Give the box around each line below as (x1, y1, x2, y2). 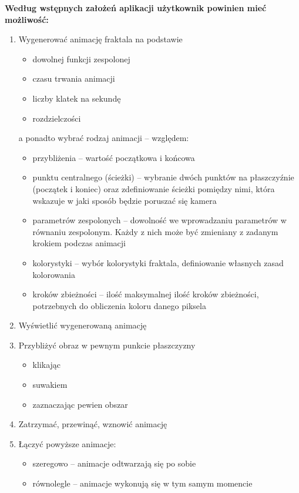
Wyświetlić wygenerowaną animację (18, 319, 147, 331)
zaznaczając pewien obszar (32, 398, 128, 410)
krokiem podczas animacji (32, 237, 126, 249)
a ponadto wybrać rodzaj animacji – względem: (18, 132, 189, 144)
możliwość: (5, 13, 49, 25)
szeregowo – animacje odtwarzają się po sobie (32, 457, 196, 469)
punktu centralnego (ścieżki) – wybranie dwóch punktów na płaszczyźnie (32, 171, 294, 183)
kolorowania (32, 268, 75, 280)
